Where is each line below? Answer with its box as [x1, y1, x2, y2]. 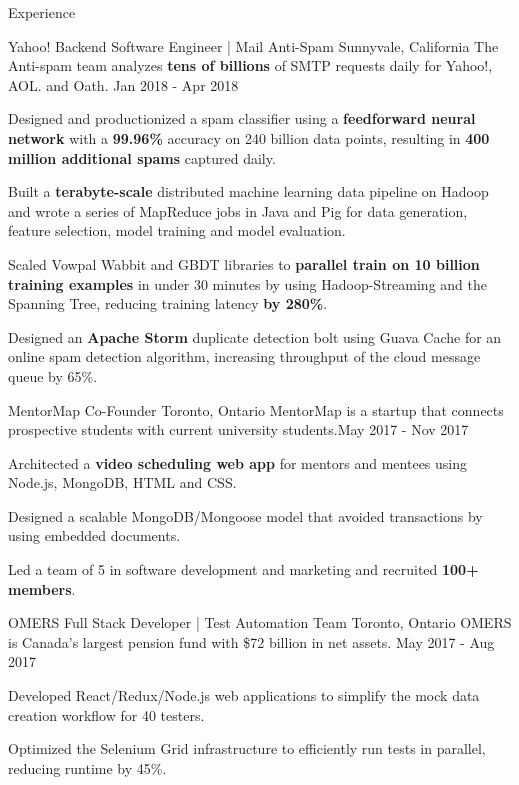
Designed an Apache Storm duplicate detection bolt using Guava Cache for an [8, 326, 502, 347]
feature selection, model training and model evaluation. [8, 220, 346, 241]
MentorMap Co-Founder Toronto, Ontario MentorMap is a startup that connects [8, 399, 504, 420]
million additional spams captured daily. [8, 147, 276, 168]
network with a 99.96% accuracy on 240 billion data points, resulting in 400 [8, 127, 490, 148]
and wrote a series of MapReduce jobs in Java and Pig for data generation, [8, 200, 468, 221]
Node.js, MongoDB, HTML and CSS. [8, 472, 237, 493]
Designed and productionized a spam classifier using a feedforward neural [8, 108, 476, 129]
